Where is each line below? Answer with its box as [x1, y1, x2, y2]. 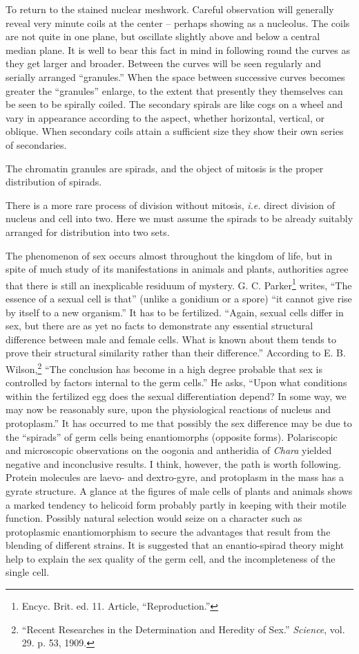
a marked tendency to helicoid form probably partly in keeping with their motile [6, 497, 347, 511]
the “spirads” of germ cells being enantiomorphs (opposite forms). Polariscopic [6, 429, 338, 444]
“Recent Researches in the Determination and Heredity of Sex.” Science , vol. [21, 621, 345, 636]
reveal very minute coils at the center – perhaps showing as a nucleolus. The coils [6, 15, 350, 30]
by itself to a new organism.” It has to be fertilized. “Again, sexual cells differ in [6, 305, 344, 319]
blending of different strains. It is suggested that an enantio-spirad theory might [6, 538, 345, 552]
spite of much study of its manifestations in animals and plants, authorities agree [6, 262, 349, 276]
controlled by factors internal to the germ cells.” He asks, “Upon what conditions [6, 375, 347, 390]
